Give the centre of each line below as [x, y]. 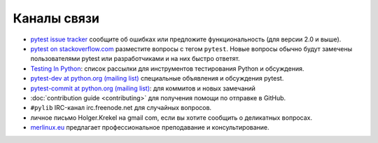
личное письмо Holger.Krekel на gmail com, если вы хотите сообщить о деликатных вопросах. [171, 117]
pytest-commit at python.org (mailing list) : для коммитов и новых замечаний [143, 88]
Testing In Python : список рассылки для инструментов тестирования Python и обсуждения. [167, 68]
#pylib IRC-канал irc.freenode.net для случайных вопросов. [121, 108]
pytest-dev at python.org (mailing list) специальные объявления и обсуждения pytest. [157, 79]
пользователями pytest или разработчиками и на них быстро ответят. [135, 59]
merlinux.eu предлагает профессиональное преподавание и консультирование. [150, 128]
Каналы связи [56, 18]
